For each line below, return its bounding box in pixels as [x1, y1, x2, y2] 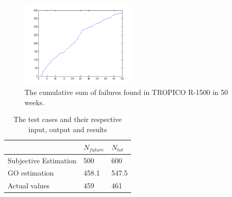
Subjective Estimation [8, 155, 76, 165]
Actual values [8, 180, 50, 191]
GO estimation [8, 167, 54, 178]
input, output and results [28, 124, 107, 135]
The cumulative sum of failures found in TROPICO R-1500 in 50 [24, 87, 228, 97]
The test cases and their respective [13, 114, 122, 125]
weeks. [24, 96, 44, 107]
